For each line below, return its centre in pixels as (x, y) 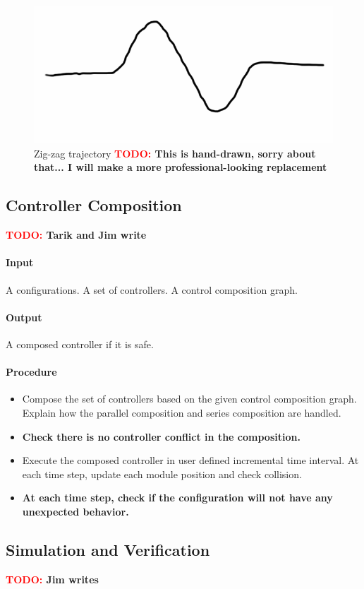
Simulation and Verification (108, 549)
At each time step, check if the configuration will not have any (177, 498)
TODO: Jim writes (52, 579)
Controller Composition (94, 205)
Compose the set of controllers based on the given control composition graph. (189, 399)
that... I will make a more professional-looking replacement (181, 167)
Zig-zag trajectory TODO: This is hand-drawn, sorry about (175, 153)
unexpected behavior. (75, 511)
